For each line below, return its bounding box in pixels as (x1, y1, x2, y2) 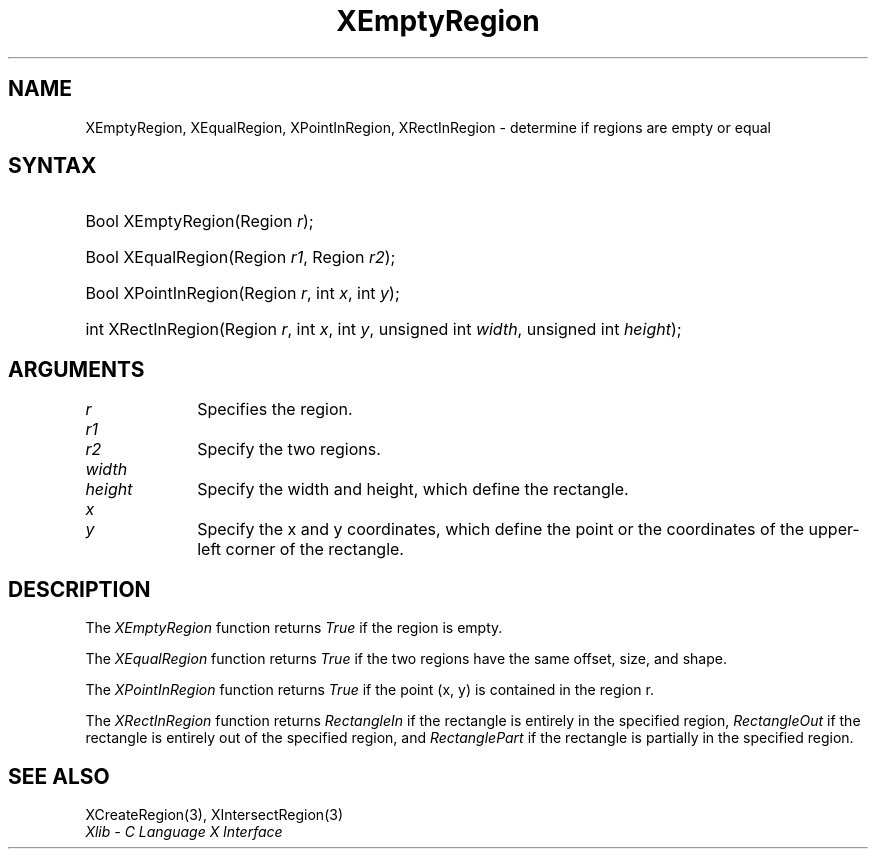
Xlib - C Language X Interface (85, 822, 283, 840)
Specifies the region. (197, 399, 353, 420)
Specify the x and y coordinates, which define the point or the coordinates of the (197, 519, 805, 540)
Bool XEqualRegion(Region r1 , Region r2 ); (85, 247, 396, 268)
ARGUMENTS (8, 356, 145, 382)
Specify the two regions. (197, 439, 381, 460)
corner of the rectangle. (225, 539, 404, 560)
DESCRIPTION (8, 576, 151, 602)
